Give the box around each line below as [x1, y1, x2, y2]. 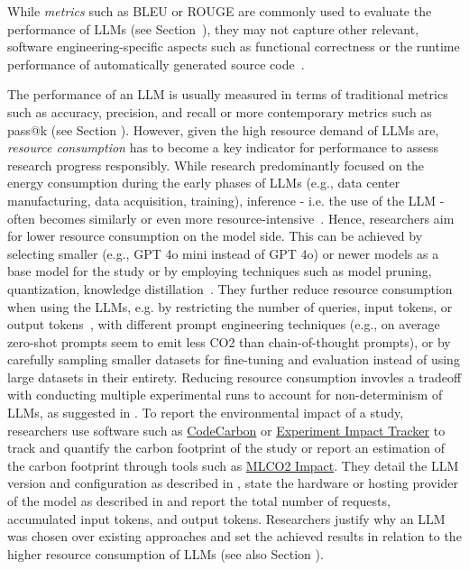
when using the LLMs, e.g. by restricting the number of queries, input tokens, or [7, 297, 453, 316]
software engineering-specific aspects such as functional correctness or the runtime [7, 37, 460, 56]
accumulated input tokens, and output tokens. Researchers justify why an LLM [7, 509, 446, 528]
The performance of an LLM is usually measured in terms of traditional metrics [7, 85, 448, 104]
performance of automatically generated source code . [7, 54, 305, 73]
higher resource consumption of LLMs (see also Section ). [7, 544, 324, 563]
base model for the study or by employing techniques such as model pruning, [7, 262, 432, 280]
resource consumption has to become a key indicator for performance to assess [7, 138, 438, 157]
